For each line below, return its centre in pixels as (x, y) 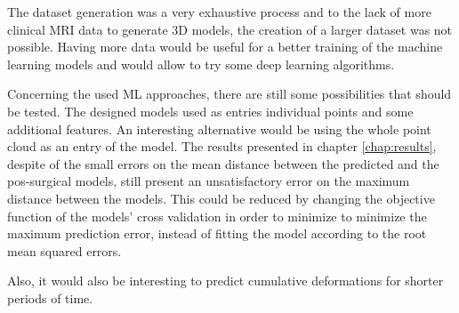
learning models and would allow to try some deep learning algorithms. (201, 64)
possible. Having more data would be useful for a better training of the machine (225, 47)
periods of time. (50, 297)
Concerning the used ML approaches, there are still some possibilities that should (229, 94)
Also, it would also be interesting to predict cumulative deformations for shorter (225, 281)
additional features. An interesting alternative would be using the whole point (219, 128)
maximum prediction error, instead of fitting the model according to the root (217, 233)
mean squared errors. (64, 250)
